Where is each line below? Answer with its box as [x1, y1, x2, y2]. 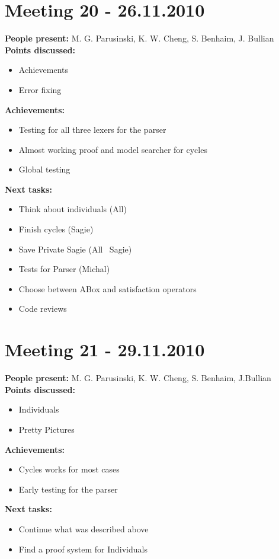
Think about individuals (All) [18, 203, 127, 215]
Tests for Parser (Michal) [18, 263, 110, 275]
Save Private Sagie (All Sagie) [18, 242, 132, 255]
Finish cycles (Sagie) [18, 223, 94, 235]
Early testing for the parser [18, 483, 118, 495]
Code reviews [18, 302, 67, 315]
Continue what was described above [18, 522, 149, 535]
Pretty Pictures [18, 423, 75, 435]
